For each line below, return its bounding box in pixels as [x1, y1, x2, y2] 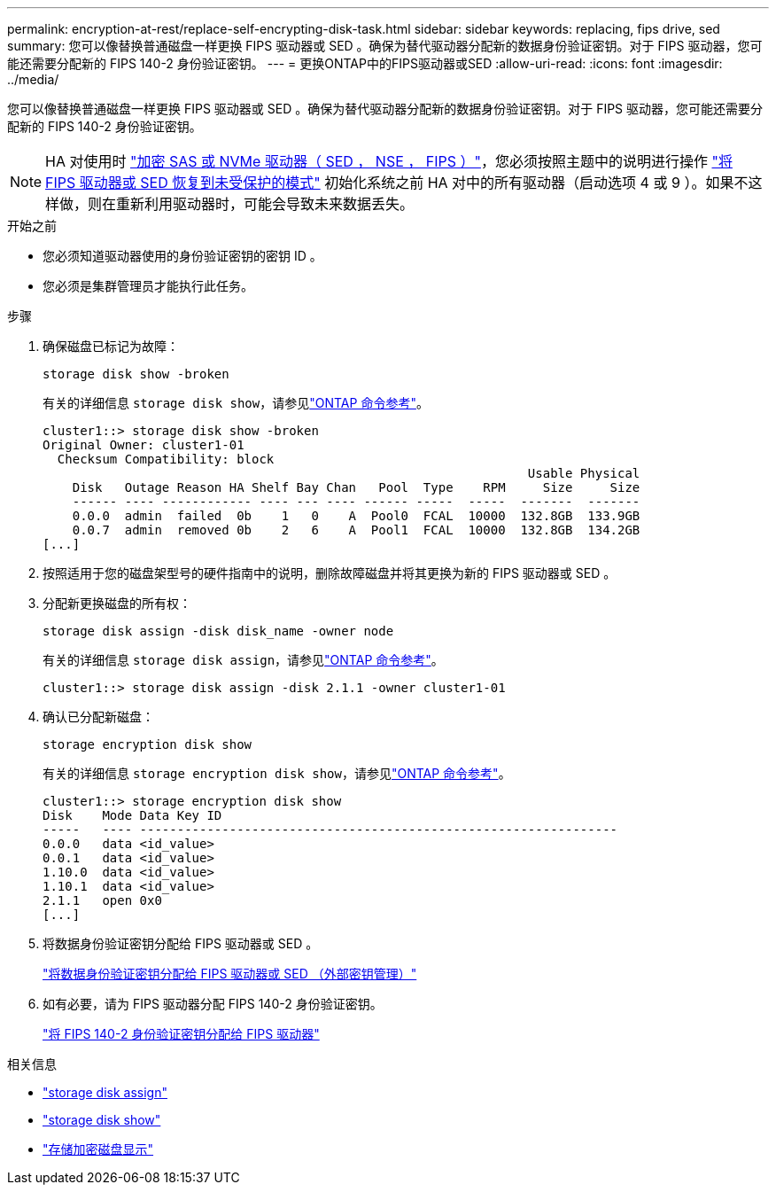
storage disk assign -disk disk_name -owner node [43, 624, 394, 638]
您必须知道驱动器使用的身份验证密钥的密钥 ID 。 [43, 248, 322, 263]
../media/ [7, 72, 59, 87]
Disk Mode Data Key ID [43, 808, 222, 822]
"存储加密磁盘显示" [43, 1141, 154, 1157]
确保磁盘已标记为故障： [43, 339, 179, 354]
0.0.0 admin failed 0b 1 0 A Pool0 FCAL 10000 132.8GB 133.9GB [72, 509, 640, 523]
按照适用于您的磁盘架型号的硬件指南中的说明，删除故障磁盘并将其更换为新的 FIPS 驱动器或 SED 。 [43, 565, 617, 580]
